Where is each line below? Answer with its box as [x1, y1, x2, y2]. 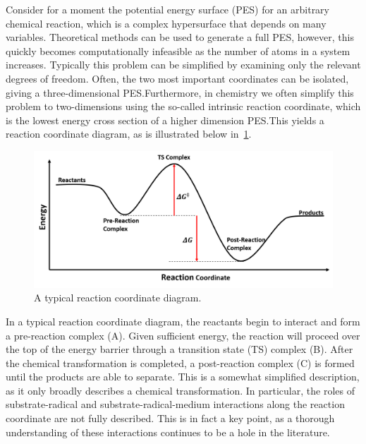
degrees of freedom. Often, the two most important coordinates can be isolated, [6, 71, 349, 85]
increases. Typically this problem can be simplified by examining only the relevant [6, 57, 361, 72]
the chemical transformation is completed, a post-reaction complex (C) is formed [6, 355, 355, 370]
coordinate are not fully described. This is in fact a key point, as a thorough [6, 411, 335, 426]
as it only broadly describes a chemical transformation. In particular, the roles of [6, 383, 355, 397]
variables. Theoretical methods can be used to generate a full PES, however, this [6, 30, 354, 44]
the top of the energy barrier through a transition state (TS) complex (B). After [6, 342, 353, 356]
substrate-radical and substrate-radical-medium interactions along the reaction [6, 397, 345, 412]
